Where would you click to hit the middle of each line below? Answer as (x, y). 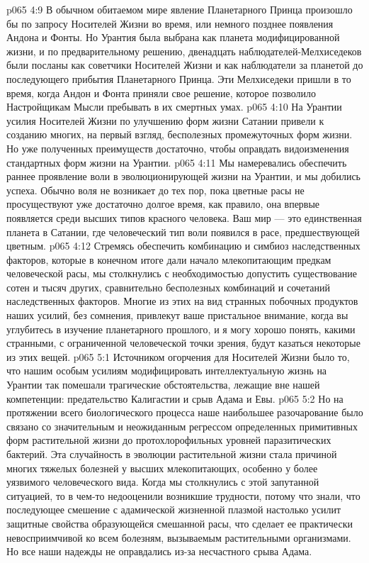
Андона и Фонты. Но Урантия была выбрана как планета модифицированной (173, 37)
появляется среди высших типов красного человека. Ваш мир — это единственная (184, 217)
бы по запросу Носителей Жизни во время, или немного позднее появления (170, 23)
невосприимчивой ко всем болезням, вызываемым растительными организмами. (179, 537)
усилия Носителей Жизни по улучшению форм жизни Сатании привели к (165, 120)
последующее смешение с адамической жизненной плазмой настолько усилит (174, 509)
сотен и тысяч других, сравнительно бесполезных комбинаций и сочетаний (169, 287)
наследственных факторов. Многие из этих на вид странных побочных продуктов (182, 301)
